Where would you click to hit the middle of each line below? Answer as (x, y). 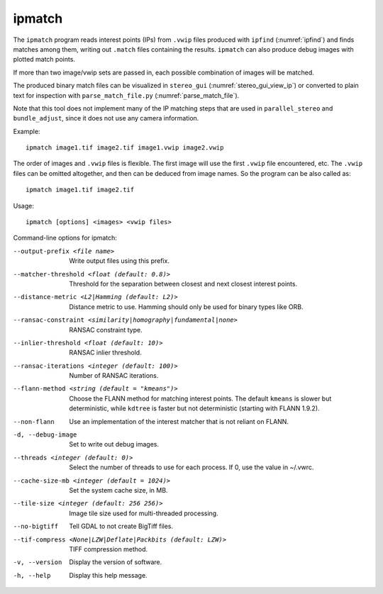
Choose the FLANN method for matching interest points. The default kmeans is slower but (200, 398)
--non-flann (34, 421)
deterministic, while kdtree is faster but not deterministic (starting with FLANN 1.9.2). (194, 408)
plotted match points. (44, 60)
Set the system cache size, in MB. (118, 490)
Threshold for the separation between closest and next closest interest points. (183, 284)
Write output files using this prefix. (120, 261)
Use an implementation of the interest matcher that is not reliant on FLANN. (179, 421)
